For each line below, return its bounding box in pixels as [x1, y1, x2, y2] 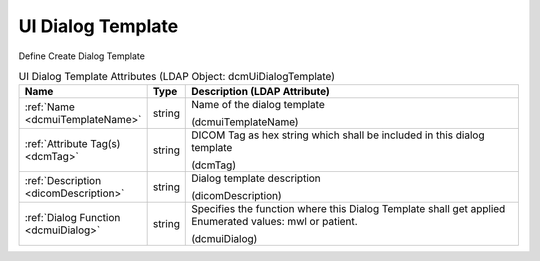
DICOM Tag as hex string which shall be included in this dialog [191, 128, 485, 142]
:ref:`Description [24, 174, 102, 188]
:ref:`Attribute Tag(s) [24, 137, 121, 151]
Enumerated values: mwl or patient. [191, 215, 359, 229]
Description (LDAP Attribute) [191, 85, 330, 99]
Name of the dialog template [191, 98, 325, 112]
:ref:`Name [24, 100, 75, 114]
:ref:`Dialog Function [24, 211, 121, 225]
